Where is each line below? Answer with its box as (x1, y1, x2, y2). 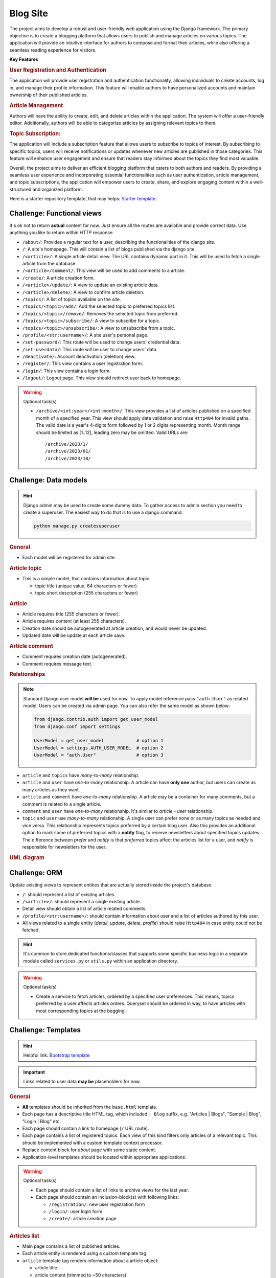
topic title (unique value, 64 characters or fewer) (35, 583, 137, 589)
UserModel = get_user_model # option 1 (34, 738, 164, 744)
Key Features (9, 56, 38, 62)
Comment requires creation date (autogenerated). (22, 653, 127, 659)
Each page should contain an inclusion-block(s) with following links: (36, 1194, 179, 1200)
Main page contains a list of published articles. (22, 1243, 121, 1249)
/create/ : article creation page (49, 1216, 117, 1222)
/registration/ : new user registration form (49, 1201, 145, 1207)
